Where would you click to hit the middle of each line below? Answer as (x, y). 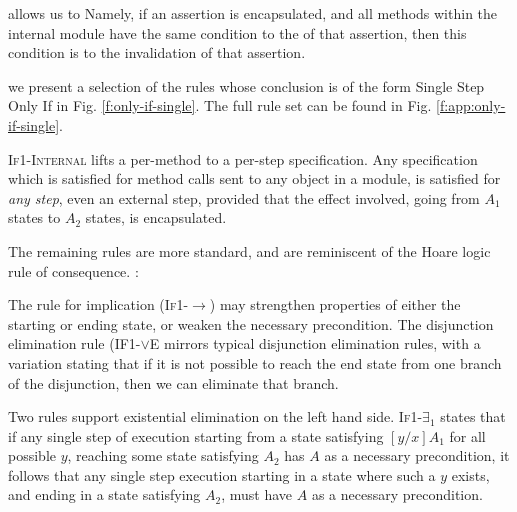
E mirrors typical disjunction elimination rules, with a (315, 343)
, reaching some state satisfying (163, 455)
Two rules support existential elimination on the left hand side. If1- (215, 416)
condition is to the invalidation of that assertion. (157, 52)
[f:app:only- (471, 105)
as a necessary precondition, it (417, 455)
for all (467, 435)
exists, (470, 474)
